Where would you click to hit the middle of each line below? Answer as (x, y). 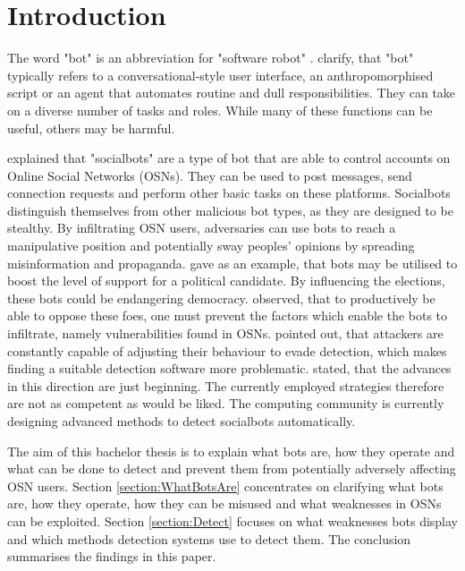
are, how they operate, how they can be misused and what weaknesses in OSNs (224, 503)
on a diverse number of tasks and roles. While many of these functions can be (220, 110)
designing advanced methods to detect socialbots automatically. (182, 421)
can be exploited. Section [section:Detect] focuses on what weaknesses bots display (233, 520)
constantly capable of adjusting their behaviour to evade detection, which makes (227, 350)
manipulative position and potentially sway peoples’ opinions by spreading (211, 246)
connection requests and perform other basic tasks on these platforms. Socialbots (229, 193)
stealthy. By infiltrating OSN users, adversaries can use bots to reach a (202, 228)
